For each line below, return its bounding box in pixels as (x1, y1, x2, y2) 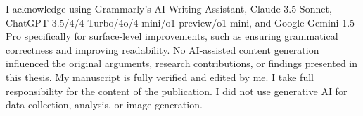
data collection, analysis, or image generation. (6, 97, 203, 112)
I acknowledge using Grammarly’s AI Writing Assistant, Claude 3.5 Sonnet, (6, 1, 332, 15)
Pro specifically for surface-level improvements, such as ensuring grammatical (6, 29, 338, 43)
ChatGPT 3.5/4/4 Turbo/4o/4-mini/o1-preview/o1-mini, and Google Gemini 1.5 (6, 15, 355, 29)
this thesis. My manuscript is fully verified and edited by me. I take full (6, 69, 314, 84)
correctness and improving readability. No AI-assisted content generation (6, 42, 319, 57)
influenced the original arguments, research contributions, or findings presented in (6, 56, 358, 71)
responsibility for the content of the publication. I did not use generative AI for (6, 83, 348, 98)
